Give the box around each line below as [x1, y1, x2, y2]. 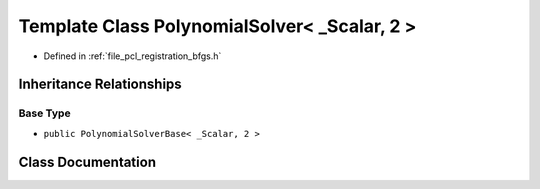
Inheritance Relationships [18, 76, 182, 93]
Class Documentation [18, 153, 157, 170]
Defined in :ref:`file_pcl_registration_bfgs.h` [43, 50, 222, 62]
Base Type [18, 106, 71, 120]
